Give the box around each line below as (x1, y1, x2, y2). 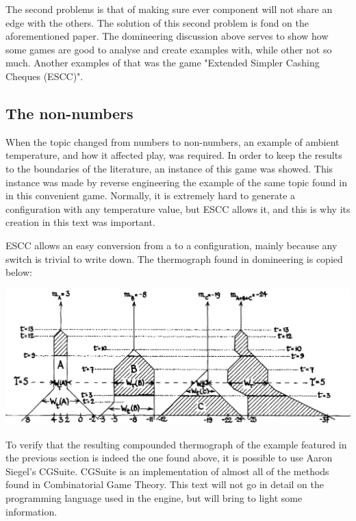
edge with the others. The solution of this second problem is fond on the (5, 15, 309, 29)
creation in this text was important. (5, 215, 155, 229)
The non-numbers (5, 102, 133, 123)
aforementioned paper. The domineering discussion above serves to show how (5, 29, 329, 43)
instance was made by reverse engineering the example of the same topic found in (5, 175, 347, 189)
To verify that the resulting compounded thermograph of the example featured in (5, 437, 347, 451)
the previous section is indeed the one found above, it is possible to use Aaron (5, 450, 333, 465)
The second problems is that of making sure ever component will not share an (5, 2, 333, 16)
